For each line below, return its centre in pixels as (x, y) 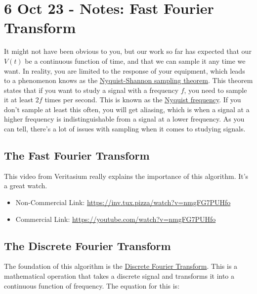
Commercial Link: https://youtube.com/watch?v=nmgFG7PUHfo (116, 219)
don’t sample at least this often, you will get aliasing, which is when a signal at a (127, 109)
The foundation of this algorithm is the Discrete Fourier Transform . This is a (121, 266)
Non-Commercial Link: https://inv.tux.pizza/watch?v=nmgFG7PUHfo (123, 202)
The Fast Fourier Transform (77, 155)
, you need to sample (215, 90)
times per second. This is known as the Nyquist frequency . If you (143, 100)
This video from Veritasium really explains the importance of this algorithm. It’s (126, 176)
